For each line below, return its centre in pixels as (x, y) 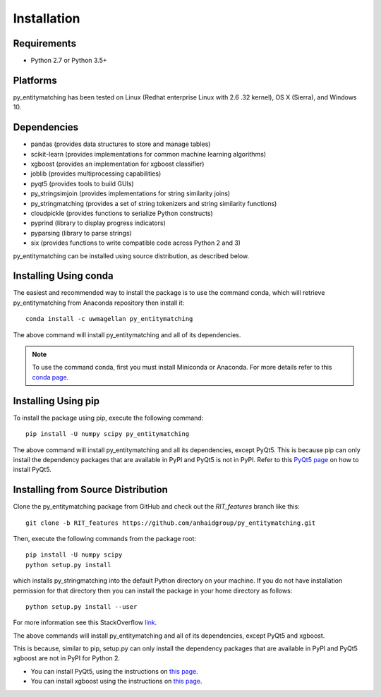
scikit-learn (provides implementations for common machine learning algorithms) (149, 154)
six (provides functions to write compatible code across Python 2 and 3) (136, 243)
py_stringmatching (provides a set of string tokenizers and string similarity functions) (154, 203)
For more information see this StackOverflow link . (85, 623)
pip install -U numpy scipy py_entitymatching (108, 434)
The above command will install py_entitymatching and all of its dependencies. (127, 334)
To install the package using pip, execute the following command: (108, 418)
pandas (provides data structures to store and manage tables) (121, 144)
